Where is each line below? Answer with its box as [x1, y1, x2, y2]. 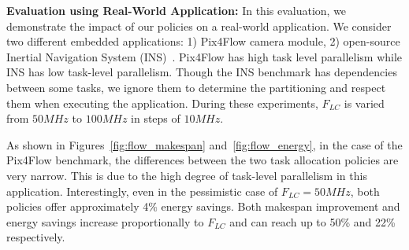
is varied [344, 94, 385, 111]
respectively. [6, 229, 65, 245]
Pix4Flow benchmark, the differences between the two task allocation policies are [6, 152, 399, 168]
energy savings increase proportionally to [6, 213, 204, 230]
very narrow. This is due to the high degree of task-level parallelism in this [6, 167, 367, 183]
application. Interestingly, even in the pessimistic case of [6, 182, 278, 199]
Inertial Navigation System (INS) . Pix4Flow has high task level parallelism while [6, 48, 403, 64]
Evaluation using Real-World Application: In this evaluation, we [6, 2, 347, 18]
